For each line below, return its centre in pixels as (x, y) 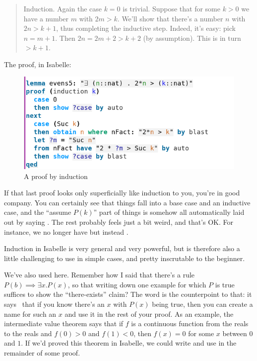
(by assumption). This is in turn (192, 38)
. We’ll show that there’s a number (170, 18)
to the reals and (28, 333)
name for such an (30, 314)
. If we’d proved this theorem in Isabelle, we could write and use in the (129, 343)
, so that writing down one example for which (137, 284)
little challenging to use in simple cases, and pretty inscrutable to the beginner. (125, 258)
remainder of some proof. (42, 353)
